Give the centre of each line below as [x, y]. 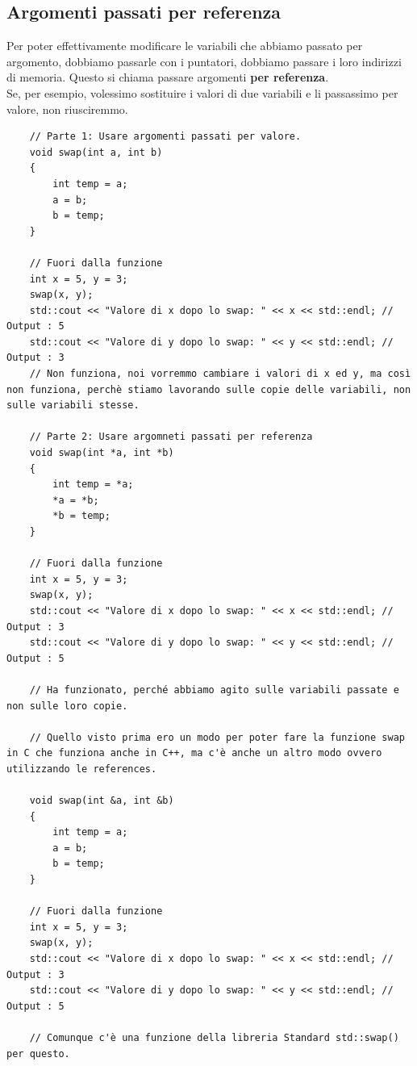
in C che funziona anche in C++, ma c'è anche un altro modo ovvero [194, 753]
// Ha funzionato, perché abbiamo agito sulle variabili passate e [214, 690]
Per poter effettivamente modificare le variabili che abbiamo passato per [185, 46]
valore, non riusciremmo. [67, 109]
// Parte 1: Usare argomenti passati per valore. [165, 137]
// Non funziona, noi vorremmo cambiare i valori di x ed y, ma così [220, 374]
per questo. [38, 1053]
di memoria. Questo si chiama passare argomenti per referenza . [168, 77]
